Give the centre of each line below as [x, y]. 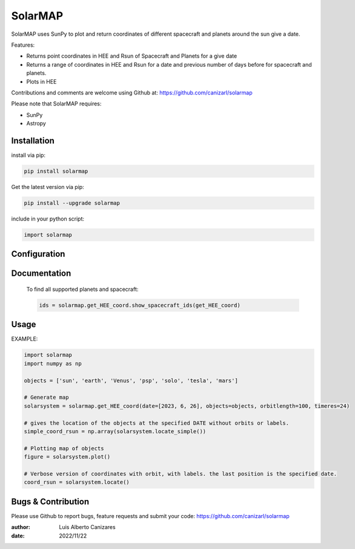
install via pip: [28, 155]
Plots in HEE [41, 81]
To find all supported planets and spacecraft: [82, 289]
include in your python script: [48, 219]
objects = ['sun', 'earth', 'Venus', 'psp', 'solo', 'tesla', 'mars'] [131, 381]
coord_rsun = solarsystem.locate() [77, 482]
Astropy [36, 124]
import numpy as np [53, 363]
